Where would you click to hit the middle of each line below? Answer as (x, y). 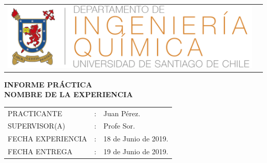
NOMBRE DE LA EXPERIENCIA (69, 94)
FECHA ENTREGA (40, 151)
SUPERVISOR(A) (37, 126)
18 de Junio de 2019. (136, 139)
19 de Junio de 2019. (136, 151)
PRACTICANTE (35, 113)
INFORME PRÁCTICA (48, 84)
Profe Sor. (119, 126)
